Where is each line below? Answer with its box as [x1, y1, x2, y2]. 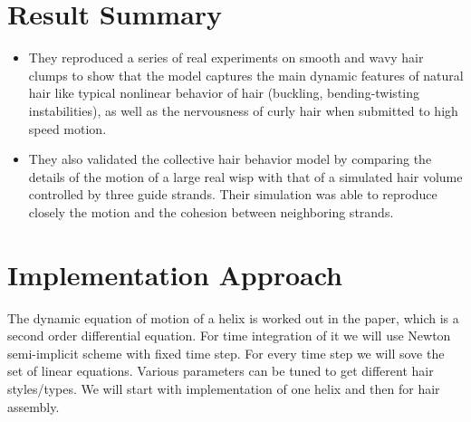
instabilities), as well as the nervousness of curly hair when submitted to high [28, 101, 458, 120]
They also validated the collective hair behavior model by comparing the [28, 149, 432, 168]
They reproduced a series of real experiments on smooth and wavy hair [28, 48, 424, 67]
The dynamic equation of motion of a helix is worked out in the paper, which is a [7, 308, 459, 327]
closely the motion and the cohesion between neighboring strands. [28, 202, 394, 221]
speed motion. [28, 119, 107, 138]
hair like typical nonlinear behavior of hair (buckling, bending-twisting [28, 83, 420, 102]
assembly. [7, 397, 60, 416]
